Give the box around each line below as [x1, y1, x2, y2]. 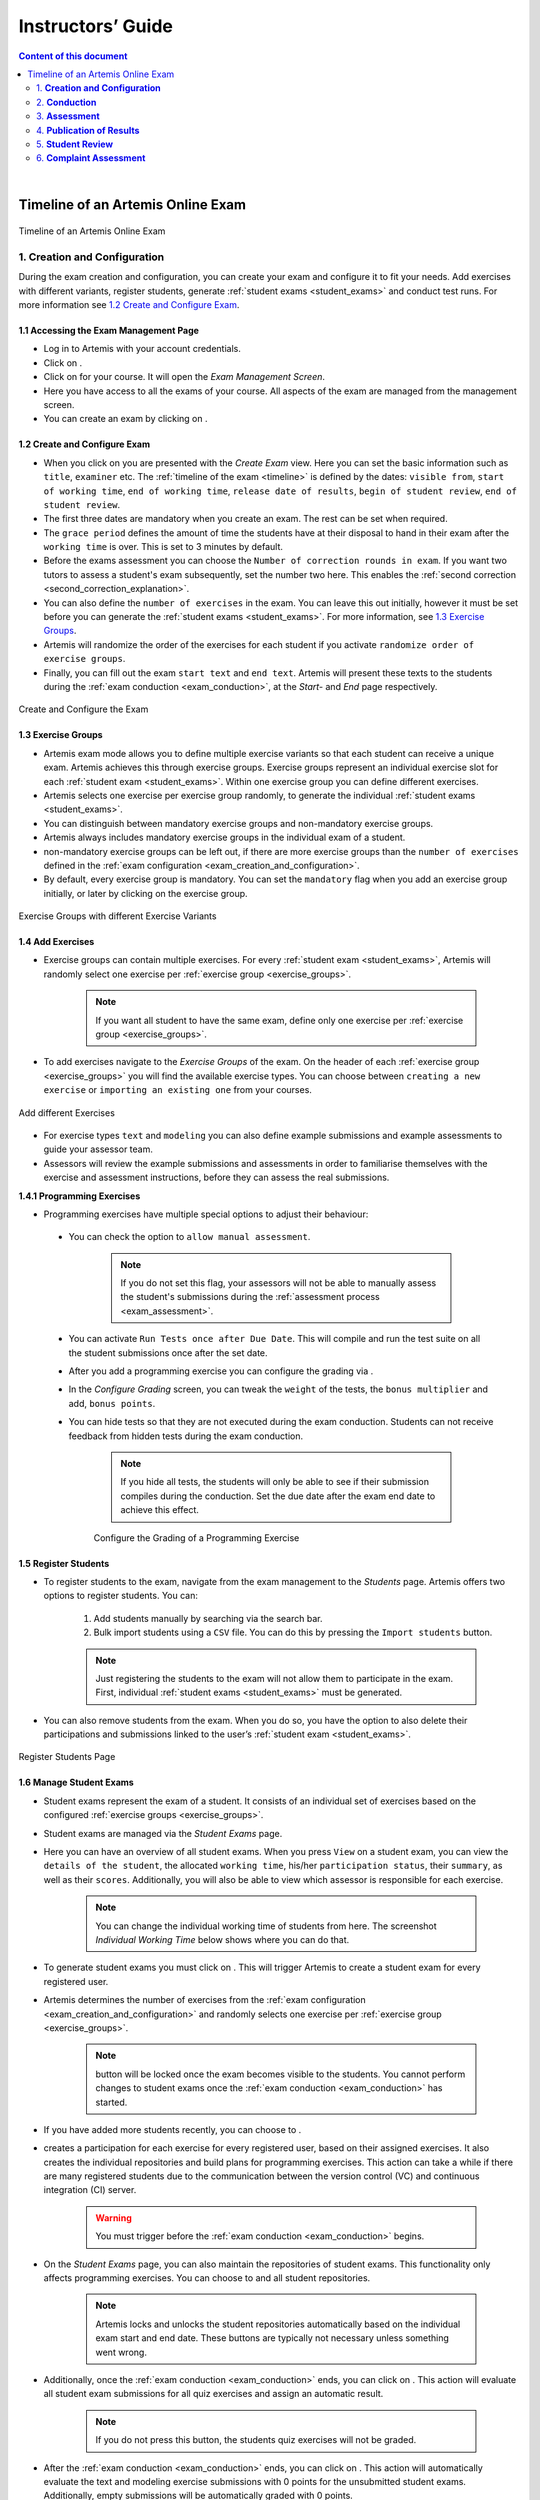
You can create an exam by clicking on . [43, 413, 209, 425]
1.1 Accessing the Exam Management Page [18, 325, 200, 336]
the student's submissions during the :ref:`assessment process [120, 1291, 380, 1303]
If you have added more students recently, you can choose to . [43, 2123, 302, 2135]
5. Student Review [36, 138, 114, 150]
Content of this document [18, 50, 128, 62]
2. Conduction [36, 96, 97, 108]
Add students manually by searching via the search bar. [93, 1612, 323, 1624]
